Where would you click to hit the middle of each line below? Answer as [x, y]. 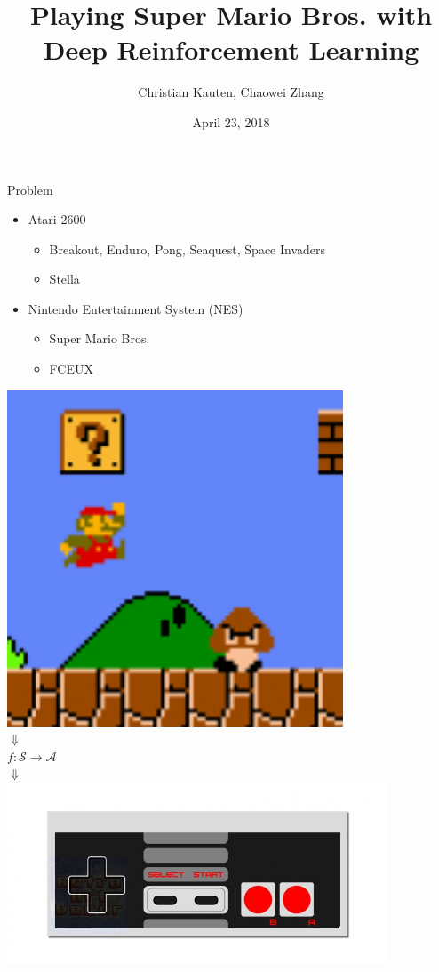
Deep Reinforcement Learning [231, 49]
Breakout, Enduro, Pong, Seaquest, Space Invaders [188, 249]
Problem [30, 189]
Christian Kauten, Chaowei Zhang [231, 92]
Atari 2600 [57, 219]
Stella [64, 279]
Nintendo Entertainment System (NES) [136, 308]
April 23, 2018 [231, 121]
